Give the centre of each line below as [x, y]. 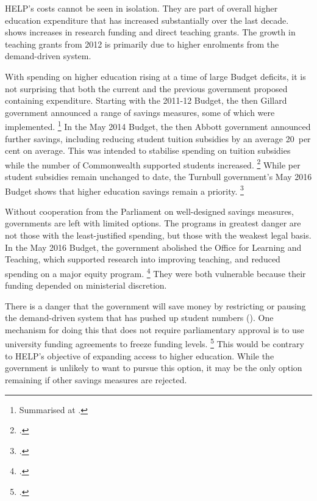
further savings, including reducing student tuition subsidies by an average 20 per [158, 138]
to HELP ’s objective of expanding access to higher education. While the [140, 355]
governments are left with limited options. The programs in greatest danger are [153, 223]
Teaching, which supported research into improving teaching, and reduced [143, 259]
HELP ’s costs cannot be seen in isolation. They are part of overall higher [141, 8]
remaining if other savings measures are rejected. [96, 379]
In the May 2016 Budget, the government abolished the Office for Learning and [153, 247]
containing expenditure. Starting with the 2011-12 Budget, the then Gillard [146, 100]
